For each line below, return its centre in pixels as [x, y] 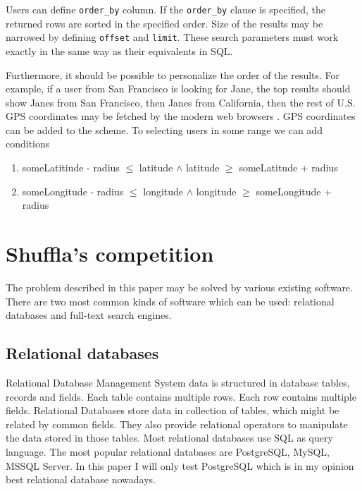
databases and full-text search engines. [89, 315]
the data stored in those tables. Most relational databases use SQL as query [169, 438]
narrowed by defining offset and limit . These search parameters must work [172, 37]
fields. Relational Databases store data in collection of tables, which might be [173, 410]
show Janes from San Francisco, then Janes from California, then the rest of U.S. [181, 102]
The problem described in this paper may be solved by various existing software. [179, 287]
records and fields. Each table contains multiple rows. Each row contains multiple [181, 396]
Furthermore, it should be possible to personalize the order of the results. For [173, 74]
